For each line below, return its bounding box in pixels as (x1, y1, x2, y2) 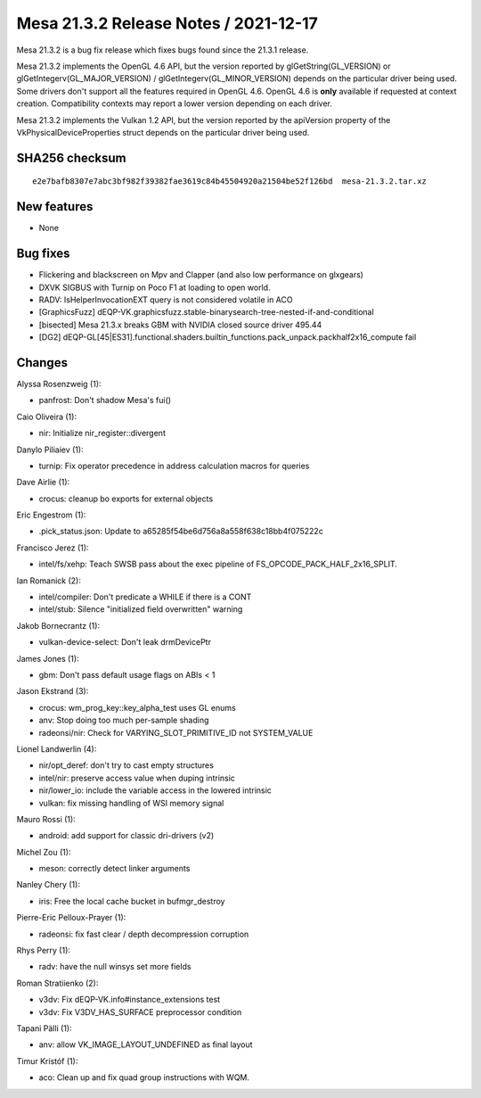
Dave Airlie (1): (16, 477, 70, 488)
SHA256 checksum (16, 150, 126, 165)
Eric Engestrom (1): (16, 509, 86, 521)
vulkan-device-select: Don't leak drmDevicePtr (38, 637, 211, 648)
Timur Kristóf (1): (16, 1055, 78, 1066)
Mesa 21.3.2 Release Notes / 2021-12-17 (16, 13, 318, 33)
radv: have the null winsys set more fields (38, 962, 192, 972)
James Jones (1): (16, 653, 79, 664)
